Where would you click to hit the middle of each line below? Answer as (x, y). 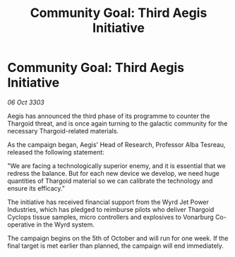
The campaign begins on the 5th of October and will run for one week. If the (118, 238)
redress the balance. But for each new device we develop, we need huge (114, 173)
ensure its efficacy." (36, 188)
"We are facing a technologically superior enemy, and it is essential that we (116, 166)
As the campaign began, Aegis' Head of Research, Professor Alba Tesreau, (116, 144)
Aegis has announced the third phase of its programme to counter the (109, 116)
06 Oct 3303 (26, 102)
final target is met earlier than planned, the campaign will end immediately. (116, 246)
